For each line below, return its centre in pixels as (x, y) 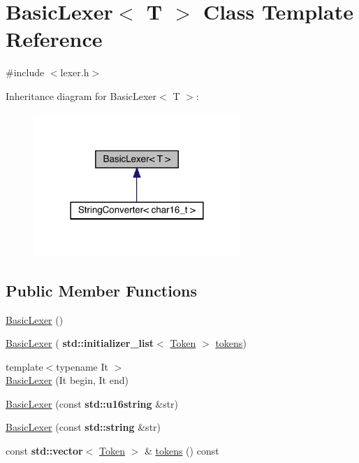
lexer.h (75, 72)
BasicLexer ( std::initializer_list (80, 343)
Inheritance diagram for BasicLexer (81, 95)
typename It (82, 366)
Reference (54, 39)
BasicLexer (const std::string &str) (83, 427)
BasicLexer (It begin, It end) (67, 380)
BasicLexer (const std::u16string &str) (92, 403)
